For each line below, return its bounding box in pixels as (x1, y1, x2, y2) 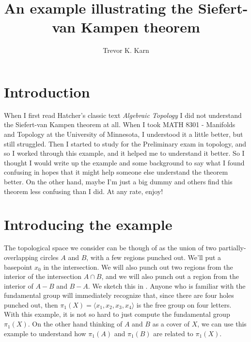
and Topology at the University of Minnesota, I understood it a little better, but (4, 129, 243, 139)
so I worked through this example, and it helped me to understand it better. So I (4, 148, 245, 158)
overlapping (4, 252, 38, 262)
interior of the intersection (4, 271, 82, 281)
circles (40, 252, 59, 262)
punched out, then (4, 299, 58, 309)
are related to (153, 328, 193, 338)
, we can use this (197, 319, 247, 329)
